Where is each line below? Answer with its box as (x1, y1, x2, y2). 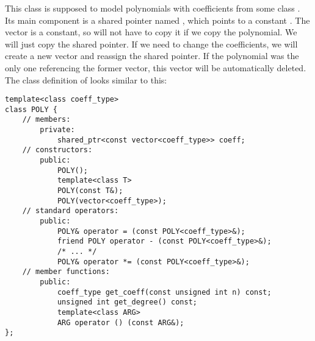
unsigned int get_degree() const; (57, 298, 197, 307)
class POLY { (5, 105, 57, 114)
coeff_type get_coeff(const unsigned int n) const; (57, 287, 272, 297)
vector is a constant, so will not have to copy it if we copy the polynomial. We (5, 26, 297, 38)
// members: (22, 115, 71, 124)
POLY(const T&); (57, 186, 123, 195)
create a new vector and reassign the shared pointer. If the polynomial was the (5, 49, 299, 62)
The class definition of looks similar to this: (5, 73, 167, 86)
